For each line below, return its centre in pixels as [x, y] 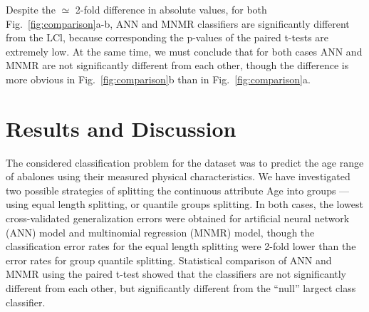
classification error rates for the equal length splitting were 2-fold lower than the [181, 246]
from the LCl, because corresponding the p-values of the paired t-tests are [167, 37]
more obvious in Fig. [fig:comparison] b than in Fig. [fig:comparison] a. [158, 79]
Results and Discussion [121, 128]
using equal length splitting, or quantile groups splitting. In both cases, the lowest [184, 204]
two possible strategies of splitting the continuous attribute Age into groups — [178, 190]
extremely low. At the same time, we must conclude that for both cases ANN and [184, 51]
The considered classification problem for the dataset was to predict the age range [185, 162]
